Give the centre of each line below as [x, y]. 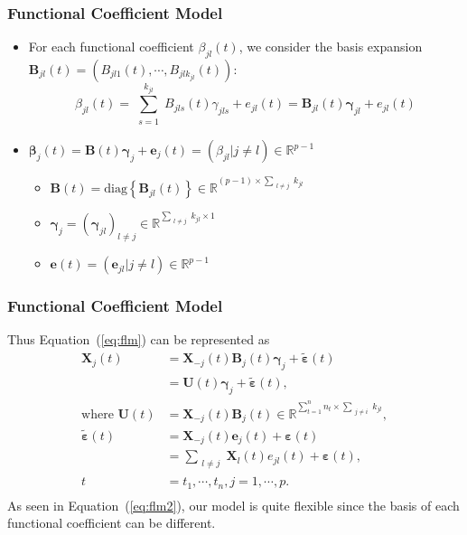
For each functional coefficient [111, 47]
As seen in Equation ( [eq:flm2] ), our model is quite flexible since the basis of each [233, 505]
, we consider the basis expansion [331, 47]
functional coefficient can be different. [112, 523]
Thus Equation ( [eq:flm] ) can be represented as [139, 339]
